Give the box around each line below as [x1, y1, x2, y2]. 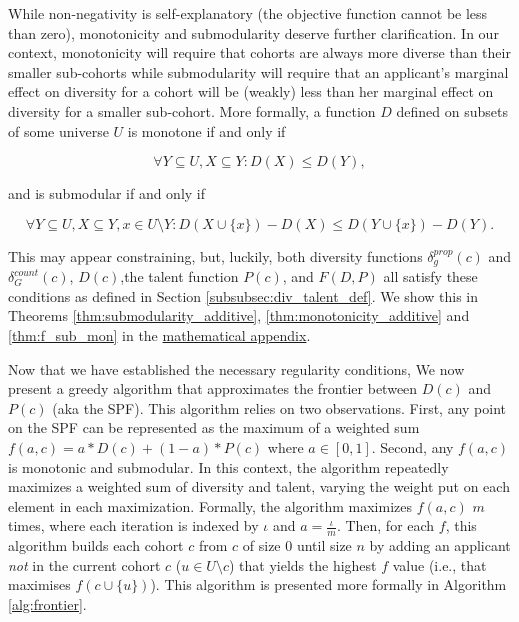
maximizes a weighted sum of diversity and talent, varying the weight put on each [8, 476, 510, 497]
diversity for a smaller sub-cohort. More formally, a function [8, 100, 376, 121]
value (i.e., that [392, 554, 487, 575]
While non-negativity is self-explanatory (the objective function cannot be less [8, 3, 488, 23]
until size [296, 535, 352, 556]
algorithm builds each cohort [8, 535, 184, 556]
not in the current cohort [8, 554, 161, 575]
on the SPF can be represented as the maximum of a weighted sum [8, 417, 420, 438]
